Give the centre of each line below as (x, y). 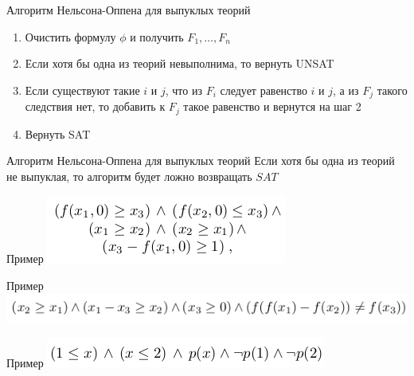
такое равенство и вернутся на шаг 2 (272, 106)
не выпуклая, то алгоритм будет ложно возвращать (129, 176)
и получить (157, 36)
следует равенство (264, 90)
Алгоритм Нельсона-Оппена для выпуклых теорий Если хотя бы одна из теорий (201, 161)
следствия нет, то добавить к (95, 106)
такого (392, 90)
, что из (184, 90)
